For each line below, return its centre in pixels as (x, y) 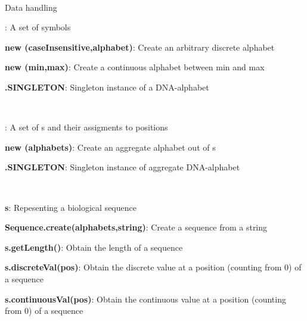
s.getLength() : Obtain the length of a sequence (94, 247)
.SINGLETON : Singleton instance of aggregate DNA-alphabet (123, 167)
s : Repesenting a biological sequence (71, 207)
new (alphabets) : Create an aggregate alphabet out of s (110, 147)
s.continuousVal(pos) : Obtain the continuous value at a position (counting (145, 299)
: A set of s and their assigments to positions (86, 127)
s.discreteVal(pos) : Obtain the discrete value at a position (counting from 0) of (153, 267)
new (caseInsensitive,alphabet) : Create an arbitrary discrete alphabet (140, 47)
